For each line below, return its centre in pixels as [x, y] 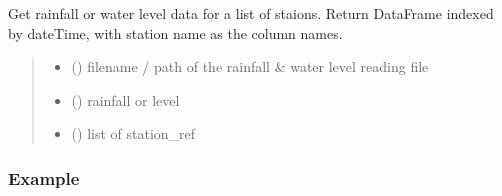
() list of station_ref [133, 133]
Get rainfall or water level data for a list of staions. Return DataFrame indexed [251, 13]
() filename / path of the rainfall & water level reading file [250, 66]
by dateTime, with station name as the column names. [175, 32]
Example [44, 177]
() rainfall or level [125, 99]
